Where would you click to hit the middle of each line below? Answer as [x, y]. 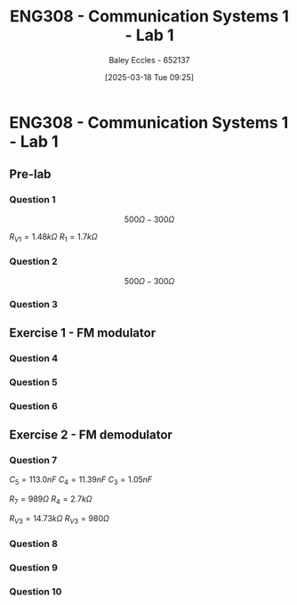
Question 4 [34, 358]
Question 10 [36, 592]
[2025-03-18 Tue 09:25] [149, 77]
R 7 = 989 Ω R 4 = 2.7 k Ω [51, 500]
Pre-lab [30, 174]
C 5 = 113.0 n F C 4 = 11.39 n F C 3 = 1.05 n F [81, 481]
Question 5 [33, 382]
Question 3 [33, 304]
